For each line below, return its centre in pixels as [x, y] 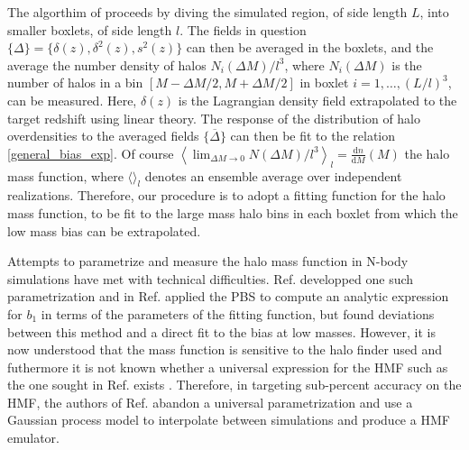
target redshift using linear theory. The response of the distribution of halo [214, 118]
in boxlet [324, 83]
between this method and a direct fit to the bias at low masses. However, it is [221, 331]
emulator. [33, 438]
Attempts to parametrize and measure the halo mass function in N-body [208, 261]
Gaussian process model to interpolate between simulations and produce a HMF [229, 420]
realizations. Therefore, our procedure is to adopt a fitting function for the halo [226, 195]
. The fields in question [243, 29]
